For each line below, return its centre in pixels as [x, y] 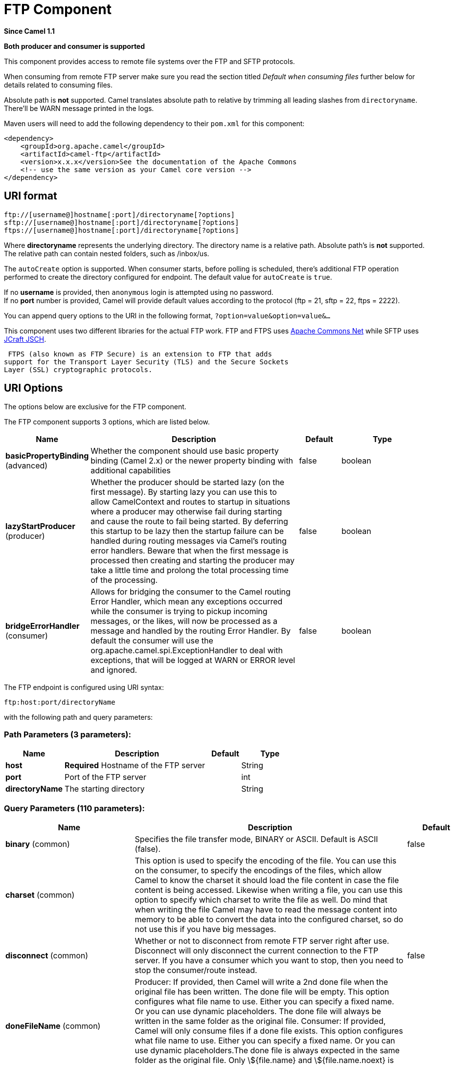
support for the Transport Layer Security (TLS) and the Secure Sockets [146, 362]
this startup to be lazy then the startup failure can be [187, 531]
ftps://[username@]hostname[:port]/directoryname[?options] [122, 230]
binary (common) [38, 844]
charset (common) [40, 895]
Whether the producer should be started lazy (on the [188, 482]
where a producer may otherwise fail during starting [186, 512]
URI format [31, 196]
